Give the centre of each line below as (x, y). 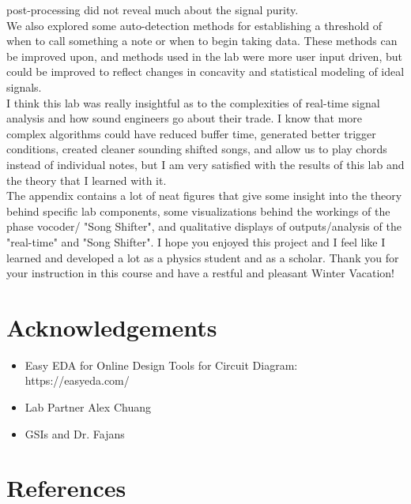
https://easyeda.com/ (77, 380)
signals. (24, 87)
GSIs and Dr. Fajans (75, 433)
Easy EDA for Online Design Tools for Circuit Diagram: (161, 365)
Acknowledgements (112, 327)
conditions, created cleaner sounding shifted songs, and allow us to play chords (197, 149)
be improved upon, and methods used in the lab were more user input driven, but (204, 56)
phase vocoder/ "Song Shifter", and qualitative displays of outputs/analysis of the (204, 226)
